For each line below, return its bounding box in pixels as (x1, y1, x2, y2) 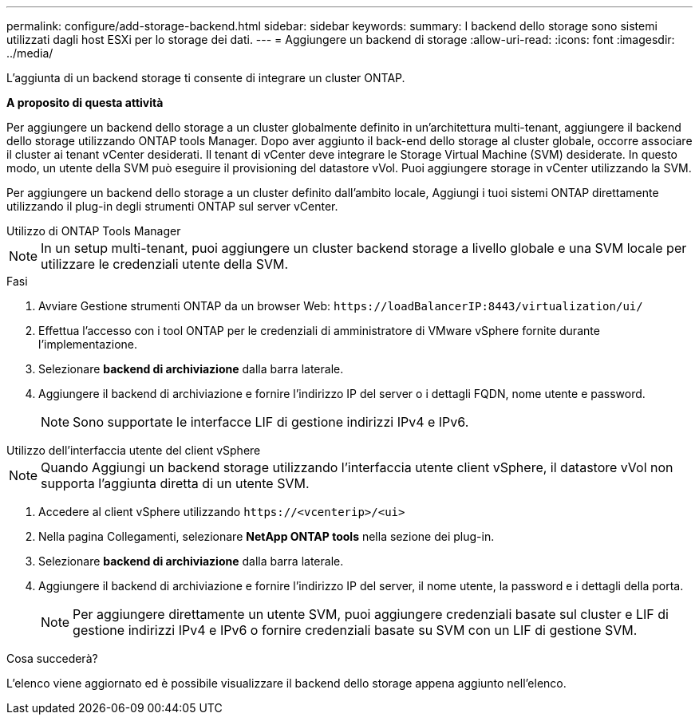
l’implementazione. (38, 337, 138, 351)
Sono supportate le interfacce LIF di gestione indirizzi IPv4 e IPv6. (73, 414, 469, 430)
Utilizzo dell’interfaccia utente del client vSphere (6, 443, 261, 457)
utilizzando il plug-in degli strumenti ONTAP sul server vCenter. (6, 199, 338, 213)
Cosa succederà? (6, 652, 98, 665)
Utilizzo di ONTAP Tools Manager (6, 224, 181, 238)
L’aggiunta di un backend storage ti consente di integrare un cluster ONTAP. (6, 71, 405, 85)
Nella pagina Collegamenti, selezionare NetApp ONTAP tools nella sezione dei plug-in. (38, 530, 495, 543)
